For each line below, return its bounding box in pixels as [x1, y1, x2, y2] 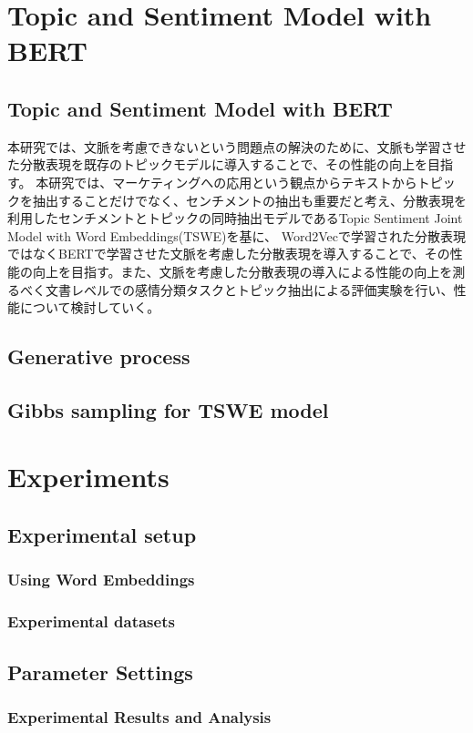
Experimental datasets [7, 610, 175, 633]
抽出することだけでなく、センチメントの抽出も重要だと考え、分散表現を [32, 190, 467, 209]
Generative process [7, 342, 190, 371]
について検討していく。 [19, 298, 160, 317]
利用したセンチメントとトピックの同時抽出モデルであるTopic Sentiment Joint [7, 209, 463, 228]
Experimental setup [7, 521, 197, 549]
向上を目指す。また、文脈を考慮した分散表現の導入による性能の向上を [32, 261, 453, 280]
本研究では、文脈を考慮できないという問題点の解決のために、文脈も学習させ [7, 137, 467, 156]
